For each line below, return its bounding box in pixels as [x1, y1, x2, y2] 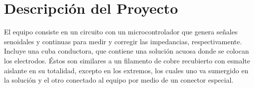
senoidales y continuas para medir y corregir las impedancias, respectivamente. [4, 36, 242, 46]
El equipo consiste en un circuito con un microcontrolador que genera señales [4, 27, 238, 37]
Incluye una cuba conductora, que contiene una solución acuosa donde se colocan [4, 46, 249, 56]
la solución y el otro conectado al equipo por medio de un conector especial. [4, 75, 234, 85]
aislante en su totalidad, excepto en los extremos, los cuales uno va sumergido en [4, 65, 249, 75]
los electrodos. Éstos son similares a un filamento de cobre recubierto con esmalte [4, 55, 250, 65]
